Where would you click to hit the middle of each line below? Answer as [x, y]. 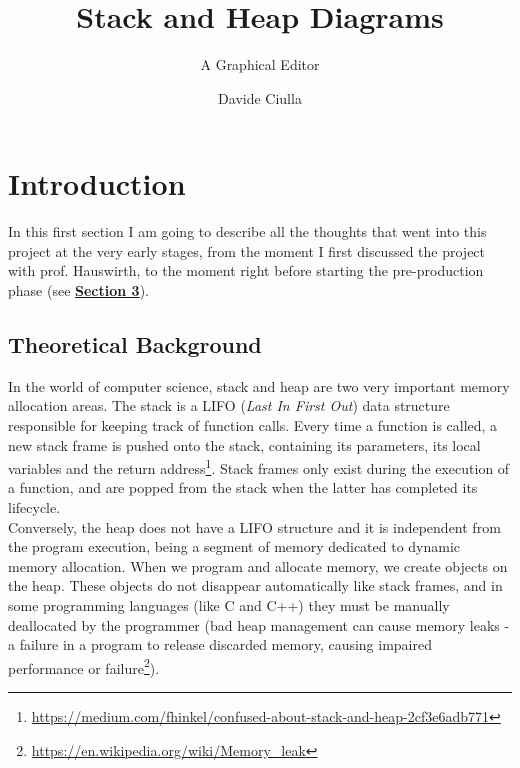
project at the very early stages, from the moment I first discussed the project [247, 250]
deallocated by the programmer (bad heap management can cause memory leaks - [259, 624]
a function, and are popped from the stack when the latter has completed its [243, 487]
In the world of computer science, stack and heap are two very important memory [259, 385]
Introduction [97, 183]
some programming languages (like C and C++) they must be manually [229, 605]
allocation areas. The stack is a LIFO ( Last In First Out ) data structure [229, 405]
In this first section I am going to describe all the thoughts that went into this [247, 231]
